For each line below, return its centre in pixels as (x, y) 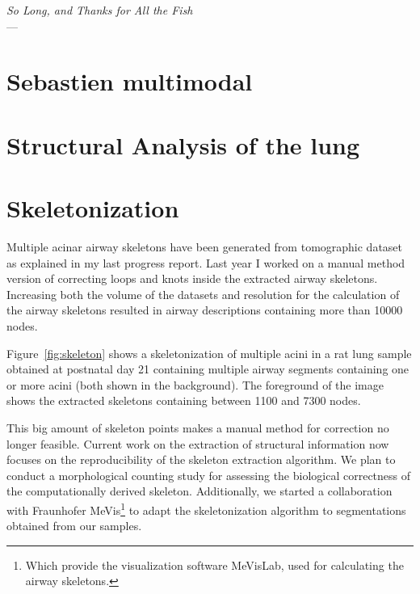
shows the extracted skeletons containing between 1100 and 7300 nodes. (184, 400)
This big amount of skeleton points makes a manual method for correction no (198, 428)
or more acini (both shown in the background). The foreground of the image (195, 384)
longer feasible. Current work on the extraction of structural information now (198, 443)
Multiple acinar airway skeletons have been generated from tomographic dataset (205, 247)
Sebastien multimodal (130, 81)
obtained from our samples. (74, 526)
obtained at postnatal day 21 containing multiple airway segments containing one (208, 369)
